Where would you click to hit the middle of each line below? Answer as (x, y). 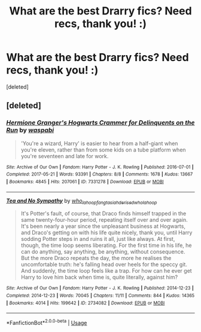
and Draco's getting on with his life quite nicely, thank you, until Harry (106, 233)
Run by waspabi (30, 130)
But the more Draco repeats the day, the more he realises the (96, 258)
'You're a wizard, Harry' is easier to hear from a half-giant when (99, 143)
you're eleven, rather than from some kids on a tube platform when (103, 150)
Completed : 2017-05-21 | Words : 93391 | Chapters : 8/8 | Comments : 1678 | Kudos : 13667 (100, 174)
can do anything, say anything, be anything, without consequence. (103, 252)
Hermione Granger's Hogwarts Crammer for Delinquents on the (100, 123)
